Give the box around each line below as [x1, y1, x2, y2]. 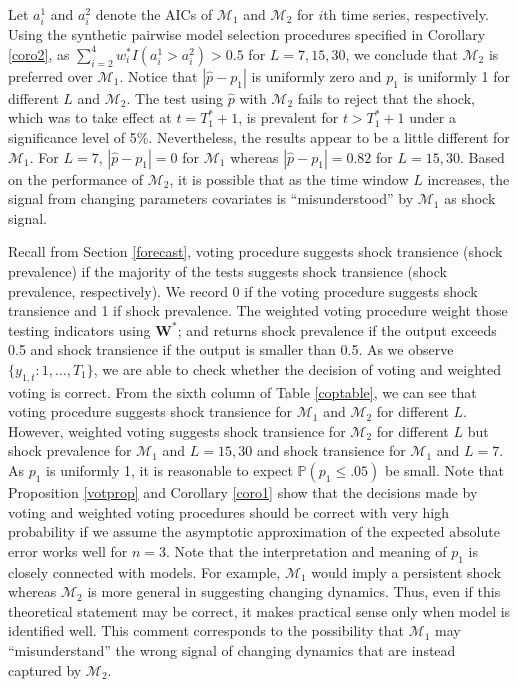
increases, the [427, 168, 510, 189]
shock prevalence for [8, 440, 132, 461]
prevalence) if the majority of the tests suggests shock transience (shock [8, 260, 447, 281]
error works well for [8, 540, 128, 561]
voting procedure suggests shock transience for [8, 401, 293, 422]
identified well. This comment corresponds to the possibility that [8, 620, 404, 641]
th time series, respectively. [323, 4, 489, 24]
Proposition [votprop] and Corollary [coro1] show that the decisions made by [8, 482, 478, 503]
